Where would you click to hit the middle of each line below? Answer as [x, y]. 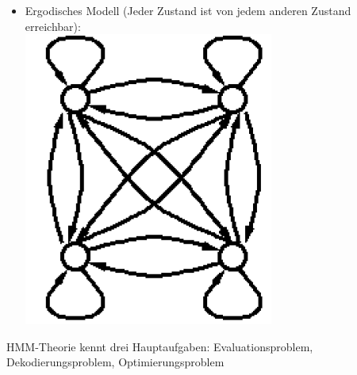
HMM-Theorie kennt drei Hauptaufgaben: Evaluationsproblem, [160, 346]
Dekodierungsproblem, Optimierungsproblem [115, 362]
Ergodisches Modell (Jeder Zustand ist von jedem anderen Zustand [188, 10]
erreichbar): [53, 26]
